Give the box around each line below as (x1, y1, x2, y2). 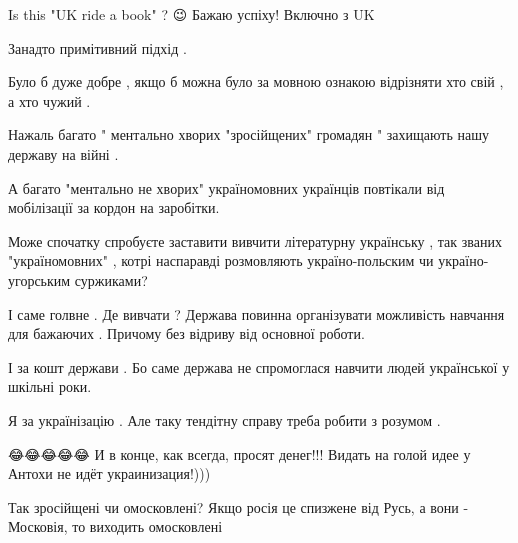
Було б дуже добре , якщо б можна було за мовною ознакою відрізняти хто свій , (8, 71, 504, 92)
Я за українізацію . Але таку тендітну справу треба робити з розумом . (8, 409, 441, 430)
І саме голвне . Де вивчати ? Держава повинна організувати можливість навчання (8, 303, 505, 324)
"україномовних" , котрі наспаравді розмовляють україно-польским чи (8, 250, 434, 271)
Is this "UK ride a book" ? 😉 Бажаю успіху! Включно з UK (8, 4, 375, 24)
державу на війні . (8, 143, 119, 164)
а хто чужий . (8, 90, 91, 111)
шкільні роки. (8, 376, 92, 397)
